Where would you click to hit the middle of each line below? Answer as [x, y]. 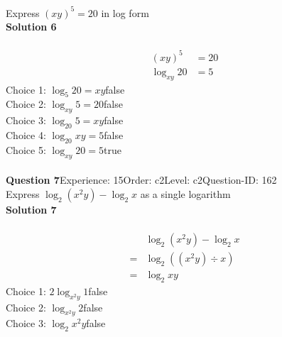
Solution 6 [31, 27]
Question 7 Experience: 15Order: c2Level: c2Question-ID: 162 [141, 180]
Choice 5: [26, 149]
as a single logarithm [185, 193]
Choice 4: [26, 135]
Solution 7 [31, 209]
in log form [125, 12]
